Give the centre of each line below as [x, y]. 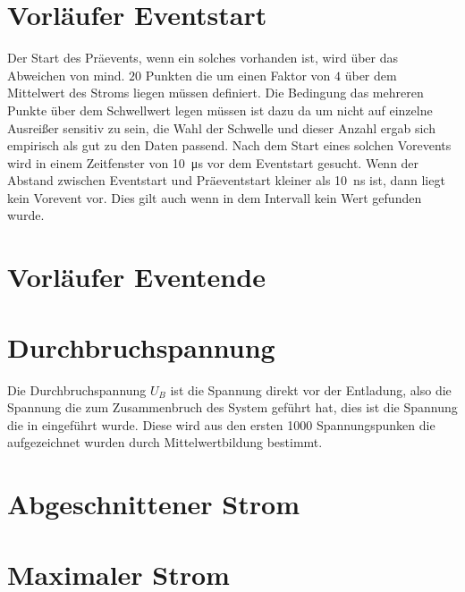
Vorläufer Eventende [136, 277]
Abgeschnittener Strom [153, 504]
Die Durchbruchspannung [77, 389]
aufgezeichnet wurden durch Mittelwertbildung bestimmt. [165, 442]
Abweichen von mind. [66, 75]
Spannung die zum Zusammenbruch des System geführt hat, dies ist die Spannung [232, 407]
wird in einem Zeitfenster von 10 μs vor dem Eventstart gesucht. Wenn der [213, 162]
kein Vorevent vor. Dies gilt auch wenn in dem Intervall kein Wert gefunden [215, 197]
